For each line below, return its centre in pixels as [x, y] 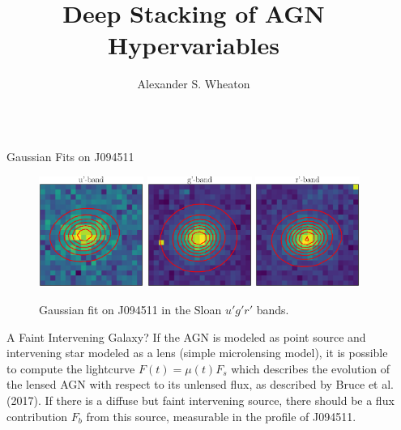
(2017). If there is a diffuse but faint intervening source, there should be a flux [200, 400]
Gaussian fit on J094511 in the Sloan [130, 310]
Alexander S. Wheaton [194, 84]
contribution [37, 416]
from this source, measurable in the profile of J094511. [221, 416]
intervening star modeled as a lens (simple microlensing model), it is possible [197, 353]
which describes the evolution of [311, 368]
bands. [273, 310]
